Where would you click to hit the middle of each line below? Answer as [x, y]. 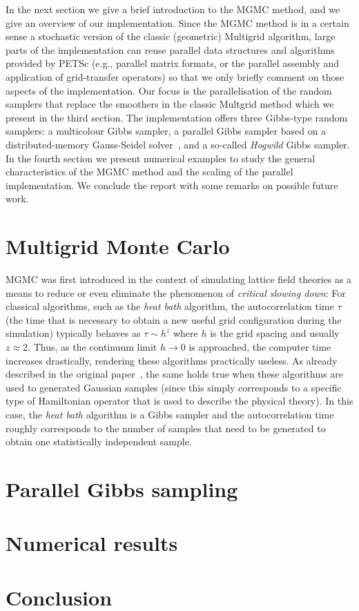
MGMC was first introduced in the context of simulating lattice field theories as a [179, 279]
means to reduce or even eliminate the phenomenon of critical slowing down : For [176, 292]
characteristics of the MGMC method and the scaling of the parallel [149, 172]
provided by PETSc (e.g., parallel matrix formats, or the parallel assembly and [173, 63]
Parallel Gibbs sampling [122, 488]
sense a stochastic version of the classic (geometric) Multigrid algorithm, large [171, 36]
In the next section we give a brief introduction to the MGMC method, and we [173, 9]
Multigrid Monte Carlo [118, 246]
